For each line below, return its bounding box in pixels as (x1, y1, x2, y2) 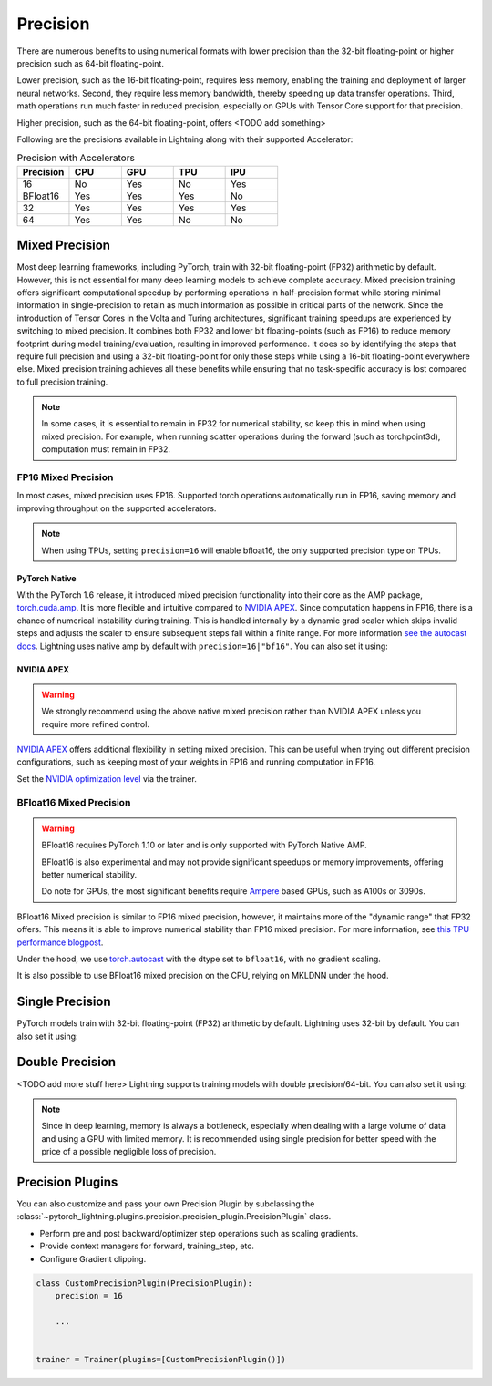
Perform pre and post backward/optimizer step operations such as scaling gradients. (39, 1227, 359, 1238)
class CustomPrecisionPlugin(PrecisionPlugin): (36, 1278, 252, 1288)
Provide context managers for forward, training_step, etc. (39, 1240, 255, 1252)
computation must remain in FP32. (41, 444, 170, 455)
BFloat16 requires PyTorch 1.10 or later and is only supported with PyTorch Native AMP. (41, 839, 368, 851)
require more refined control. (41, 718, 150, 729)
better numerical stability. (41, 868, 138, 879)
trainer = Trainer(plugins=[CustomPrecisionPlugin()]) (36, 1354, 286, 1364)
